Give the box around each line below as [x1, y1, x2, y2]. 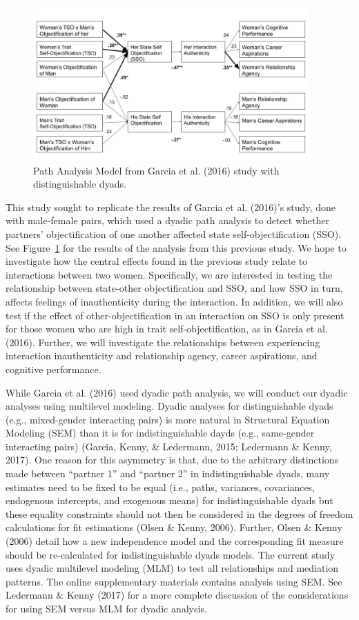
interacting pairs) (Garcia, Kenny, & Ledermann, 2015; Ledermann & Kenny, [6, 439, 332, 453]
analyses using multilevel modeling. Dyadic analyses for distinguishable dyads [6, 399, 333, 413]
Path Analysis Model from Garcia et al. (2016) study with [33, 163, 280, 177]
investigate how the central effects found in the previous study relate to [6, 254, 308, 268]
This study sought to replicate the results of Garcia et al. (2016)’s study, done [6, 199, 336, 214]
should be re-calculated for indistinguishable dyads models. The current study [6, 547, 336, 561]
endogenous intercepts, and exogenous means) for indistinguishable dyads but [6, 493, 333, 508]
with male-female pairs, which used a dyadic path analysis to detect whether [6, 213, 329, 228]
